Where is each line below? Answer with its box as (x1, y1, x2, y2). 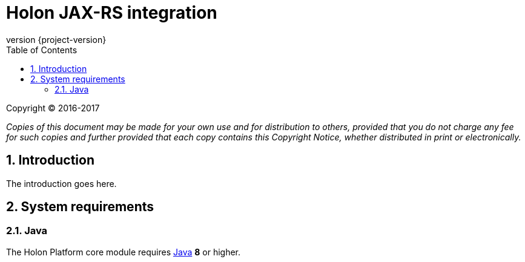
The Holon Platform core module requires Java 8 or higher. (6, 246, 241, 257)
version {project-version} (6, 34, 107, 45)
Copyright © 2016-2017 (6, 102, 100, 113)
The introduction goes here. (6, 178, 117, 189)
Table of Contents (6, 44, 78, 55)
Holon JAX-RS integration (6, 2, 217, 23)
